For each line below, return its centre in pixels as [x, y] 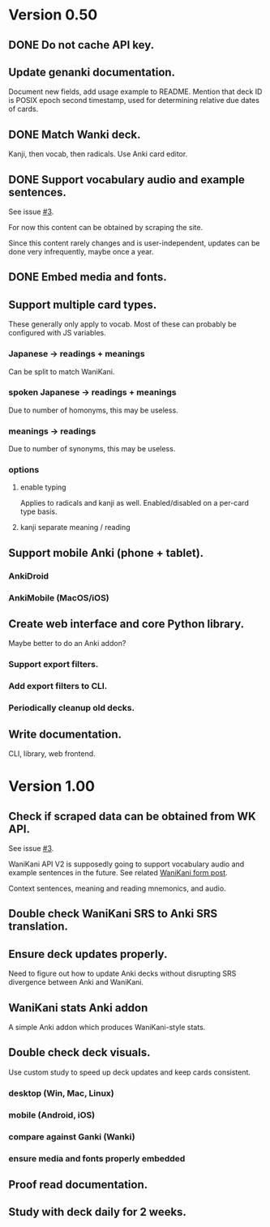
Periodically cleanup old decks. [72, 708]
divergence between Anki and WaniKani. [76, 982]
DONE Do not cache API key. [81, 45]
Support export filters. [54, 665]
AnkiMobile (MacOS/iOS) [59, 597]
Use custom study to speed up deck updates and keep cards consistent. [130, 1072]
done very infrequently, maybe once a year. [81, 252]
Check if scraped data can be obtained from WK [132, 816]
